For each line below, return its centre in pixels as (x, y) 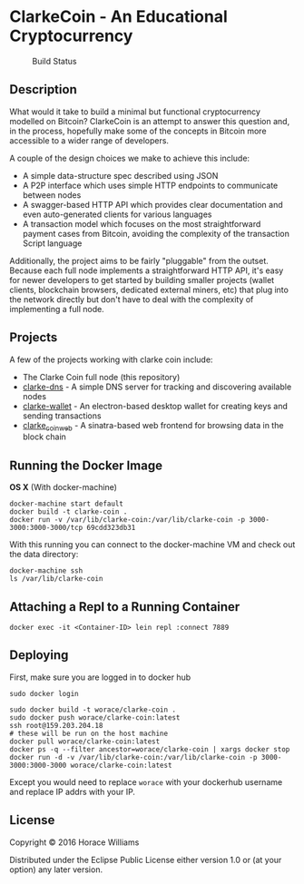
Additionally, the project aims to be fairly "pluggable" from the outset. (139, 260)
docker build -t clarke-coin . (69, 512)
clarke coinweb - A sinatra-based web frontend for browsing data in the (153, 426)
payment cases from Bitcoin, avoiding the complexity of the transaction (156, 233)
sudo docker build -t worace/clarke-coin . (93, 710)
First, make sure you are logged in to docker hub (100, 677)
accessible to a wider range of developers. (89, 140)
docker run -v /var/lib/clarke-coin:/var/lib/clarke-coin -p (127, 520)
